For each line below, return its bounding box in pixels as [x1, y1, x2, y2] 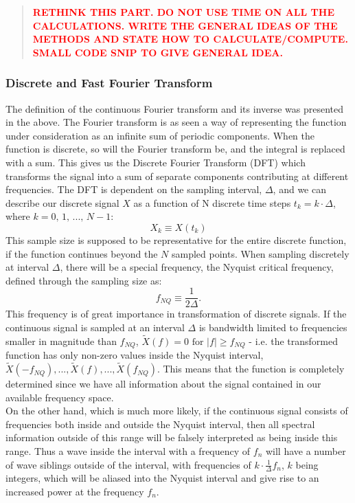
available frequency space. [5, 390, 114, 404]
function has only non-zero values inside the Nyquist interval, [5, 348, 264, 362]
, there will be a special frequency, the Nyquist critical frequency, [60, 260, 334, 274]
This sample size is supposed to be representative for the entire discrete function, [5, 232, 347, 247]
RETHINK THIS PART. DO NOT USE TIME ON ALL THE [32, 5, 334, 19]
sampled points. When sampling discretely [171, 246, 350, 260]
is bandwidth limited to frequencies [198, 320, 347, 334]
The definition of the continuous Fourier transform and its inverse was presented [5, 101, 344, 115]
